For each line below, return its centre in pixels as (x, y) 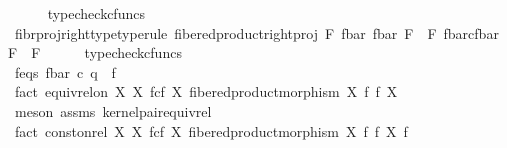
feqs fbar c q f (65, 71)
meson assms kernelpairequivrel (113, 110)
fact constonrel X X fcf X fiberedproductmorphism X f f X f (211, 130)
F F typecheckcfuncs (95, 52)
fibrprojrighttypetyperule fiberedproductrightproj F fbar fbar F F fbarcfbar (256, 32)
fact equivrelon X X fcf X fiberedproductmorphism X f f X (206, 91)
